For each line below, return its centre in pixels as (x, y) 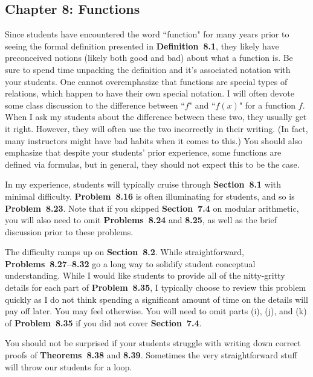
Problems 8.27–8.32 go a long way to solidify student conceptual (130, 263)
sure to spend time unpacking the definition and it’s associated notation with (148, 69)
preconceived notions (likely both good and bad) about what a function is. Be (149, 58)
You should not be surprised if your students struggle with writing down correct (153, 343)
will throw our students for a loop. (69, 366)
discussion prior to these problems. (69, 231)
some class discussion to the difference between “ (95, 105)
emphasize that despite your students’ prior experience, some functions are (143, 152)
